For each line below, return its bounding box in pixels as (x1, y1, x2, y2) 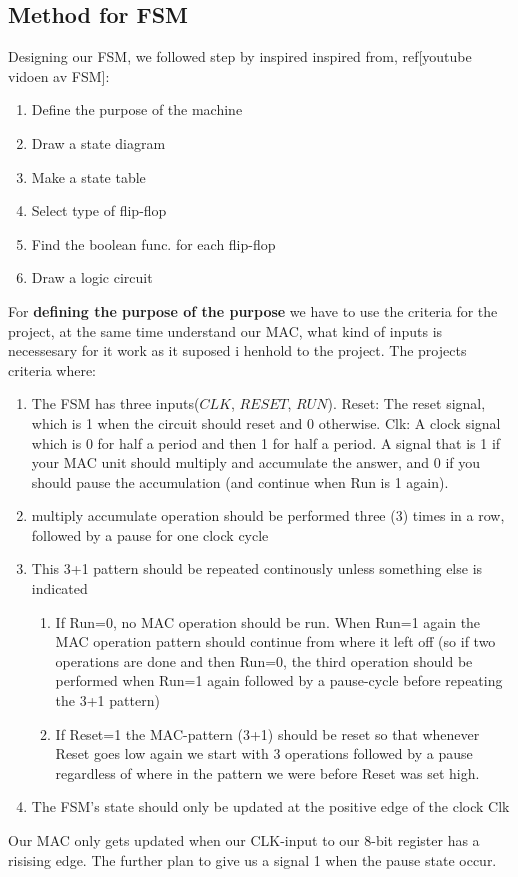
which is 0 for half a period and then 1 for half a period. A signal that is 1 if (31, 432, 501, 453)
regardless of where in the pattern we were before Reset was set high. (55, 762, 480, 783)
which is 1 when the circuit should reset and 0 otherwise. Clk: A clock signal (31, 412, 501, 433)
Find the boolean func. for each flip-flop (31, 233, 276, 254)
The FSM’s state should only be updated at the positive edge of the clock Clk (31, 796, 510, 817)
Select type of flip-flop (31, 200, 167, 221)
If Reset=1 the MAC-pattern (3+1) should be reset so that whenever (55, 723, 480, 744)
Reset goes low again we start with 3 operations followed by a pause (55, 743, 473, 764)
